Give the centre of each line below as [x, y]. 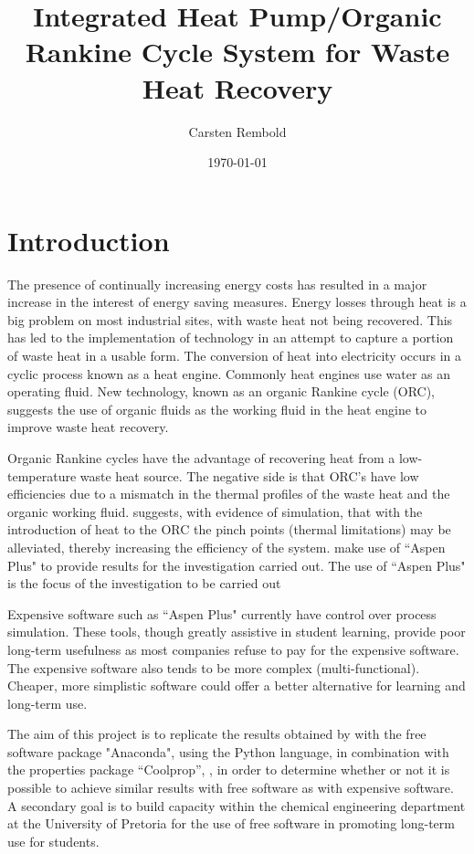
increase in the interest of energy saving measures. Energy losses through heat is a [237, 302]
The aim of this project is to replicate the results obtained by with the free [217, 734]
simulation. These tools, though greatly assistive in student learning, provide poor [237, 632]
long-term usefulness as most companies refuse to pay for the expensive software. [233, 649]
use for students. [53, 841]
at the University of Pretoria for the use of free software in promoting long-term [231, 823]
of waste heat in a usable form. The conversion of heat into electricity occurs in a [235, 355]
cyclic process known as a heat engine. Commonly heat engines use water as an [229, 373]
